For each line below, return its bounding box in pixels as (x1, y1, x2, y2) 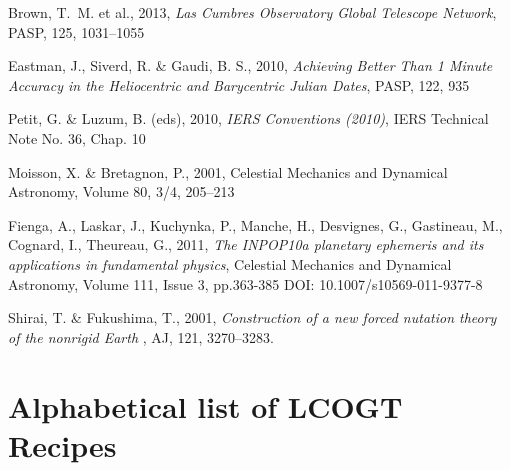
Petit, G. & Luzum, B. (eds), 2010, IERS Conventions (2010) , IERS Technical (8, 108, 489, 129)
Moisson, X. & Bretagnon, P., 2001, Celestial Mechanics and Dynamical (8, 161, 448, 182)
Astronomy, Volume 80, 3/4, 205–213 (8, 181, 235, 202)
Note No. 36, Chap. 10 (8, 127, 146, 148)
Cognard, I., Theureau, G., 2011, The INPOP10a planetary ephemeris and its (8, 234, 484, 255)
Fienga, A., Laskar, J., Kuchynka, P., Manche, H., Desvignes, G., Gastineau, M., (8, 214, 503, 235)
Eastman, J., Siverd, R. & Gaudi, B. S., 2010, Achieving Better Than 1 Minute (8, 55, 493, 76)
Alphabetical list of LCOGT (8, 385, 403, 426)
